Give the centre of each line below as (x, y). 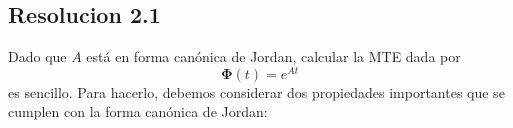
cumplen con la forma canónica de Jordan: (138, 111)
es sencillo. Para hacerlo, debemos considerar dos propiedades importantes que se (256, 91)
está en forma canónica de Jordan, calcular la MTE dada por (273, 56)
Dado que (37, 56)
